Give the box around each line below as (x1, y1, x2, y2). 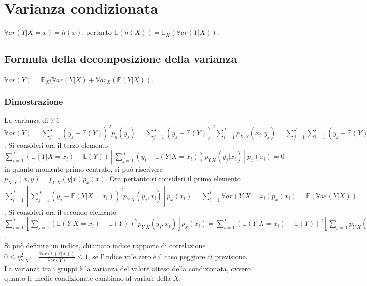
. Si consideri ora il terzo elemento (4, 139, 108, 150)
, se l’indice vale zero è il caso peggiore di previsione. (88, 251, 248, 261)
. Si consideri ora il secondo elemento (4, 206, 117, 217)
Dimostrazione (4, 95, 63, 108)
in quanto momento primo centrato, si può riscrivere (4, 164, 163, 174)
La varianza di (4, 114, 48, 125)
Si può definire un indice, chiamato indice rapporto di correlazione (4, 240, 206, 250)
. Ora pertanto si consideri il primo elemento (105, 173, 241, 184)
